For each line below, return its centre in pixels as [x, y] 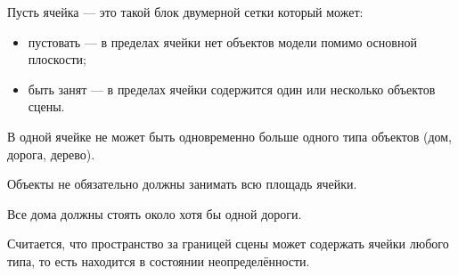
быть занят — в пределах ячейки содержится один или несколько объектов [232, 89]
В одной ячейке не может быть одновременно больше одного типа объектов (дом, [230, 136]
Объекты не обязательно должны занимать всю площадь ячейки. [182, 184]
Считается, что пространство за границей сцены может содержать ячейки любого [228, 244]
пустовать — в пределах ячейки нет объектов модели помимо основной [222, 41]
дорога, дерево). [51, 154]
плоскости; [57, 59]
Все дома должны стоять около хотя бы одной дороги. [155, 213]
